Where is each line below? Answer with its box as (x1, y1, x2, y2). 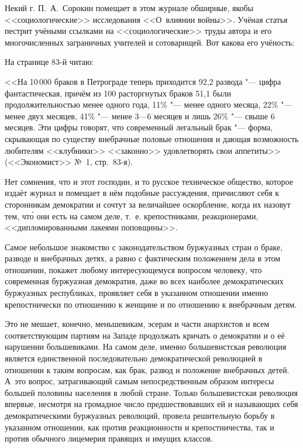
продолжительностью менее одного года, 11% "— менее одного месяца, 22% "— (5, 98, 292, 111)
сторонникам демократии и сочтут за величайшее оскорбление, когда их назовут (5, 198, 291, 210)
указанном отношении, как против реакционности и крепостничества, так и (5, 421, 274, 433)
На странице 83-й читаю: (5, 56, 94, 68)
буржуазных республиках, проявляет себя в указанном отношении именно (5, 287, 268, 299)
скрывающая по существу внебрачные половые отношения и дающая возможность (5, 132, 299, 144)
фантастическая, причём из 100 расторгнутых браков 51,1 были (5, 87, 231, 99)
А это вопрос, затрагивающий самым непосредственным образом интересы (5, 375, 274, 387)
